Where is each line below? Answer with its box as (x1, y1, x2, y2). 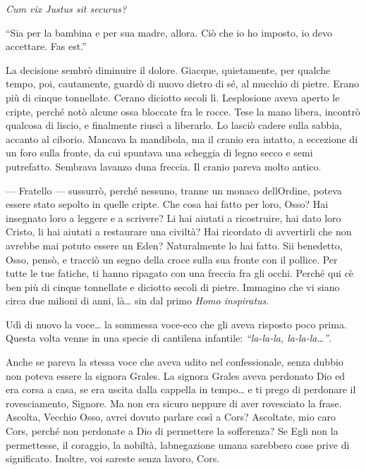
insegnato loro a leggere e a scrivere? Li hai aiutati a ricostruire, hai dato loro (6, 210, 341, 225)
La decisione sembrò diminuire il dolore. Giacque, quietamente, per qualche (6, 62, 331, 77)
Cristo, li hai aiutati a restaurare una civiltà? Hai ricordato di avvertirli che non (6, 224, 352, 239)
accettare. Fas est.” (6, 39, 87, 54)
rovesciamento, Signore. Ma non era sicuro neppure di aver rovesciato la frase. (6, 395, 342, 410)
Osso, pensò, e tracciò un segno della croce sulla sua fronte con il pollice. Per (6, 252, 338, 266)
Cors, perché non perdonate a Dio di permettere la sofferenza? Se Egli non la (6, 423, 338, 438)
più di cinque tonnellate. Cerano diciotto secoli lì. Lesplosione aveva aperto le (6, 89, 340, 104)
